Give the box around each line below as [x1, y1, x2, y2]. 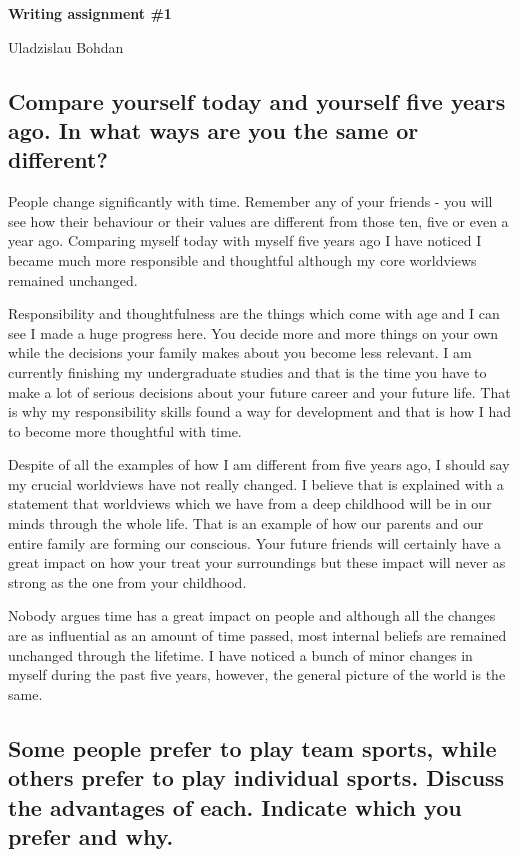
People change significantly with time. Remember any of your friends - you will [8, 191, 493, 212]
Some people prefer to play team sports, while [8, 732, 497, 763]
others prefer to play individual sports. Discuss [8, 762, 505, 793]
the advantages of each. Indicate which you [8, 791, 462, 822]
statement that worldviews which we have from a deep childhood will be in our [8, 493, 492, 514]
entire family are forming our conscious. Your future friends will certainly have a [8, 532, 501, 553]
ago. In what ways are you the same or [8, 114, 419, 145]
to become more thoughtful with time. [8, 420, 242, 441]
